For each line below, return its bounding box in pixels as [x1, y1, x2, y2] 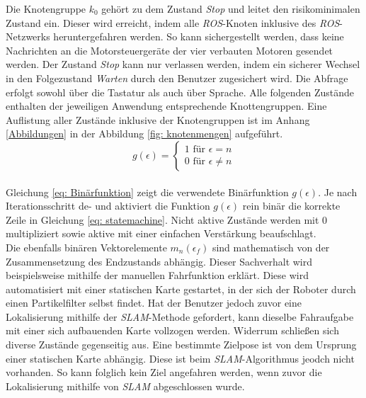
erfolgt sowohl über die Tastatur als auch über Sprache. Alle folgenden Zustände [6, 84, 355, 99]
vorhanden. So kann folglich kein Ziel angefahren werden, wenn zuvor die [6, 365, 322, 380]
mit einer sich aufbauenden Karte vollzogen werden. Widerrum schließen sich [6, 323, 339, 338]
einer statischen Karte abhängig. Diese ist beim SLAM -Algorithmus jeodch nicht [6, 351, 355, 365]
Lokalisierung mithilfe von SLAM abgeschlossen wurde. [6, 378, 245, 393]
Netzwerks [6, 29, 50, 44]
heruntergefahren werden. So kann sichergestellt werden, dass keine [53, 29, 344, 44]
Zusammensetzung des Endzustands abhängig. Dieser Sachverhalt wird [6, 254, 313, 268]
